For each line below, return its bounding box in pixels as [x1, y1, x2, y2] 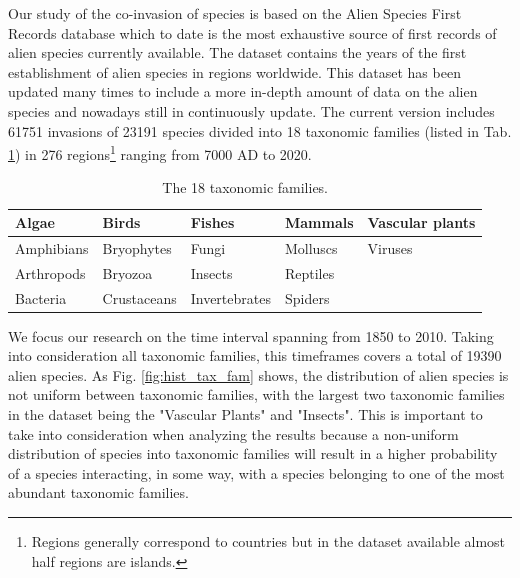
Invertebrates [190, 287, 271, 308]
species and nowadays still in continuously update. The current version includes [8, 100, 495, 121]
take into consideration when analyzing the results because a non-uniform [8, 423, 459, 444]
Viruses [367, 237, 413, 258]
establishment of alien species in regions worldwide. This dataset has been [8, 61, 461, 82]
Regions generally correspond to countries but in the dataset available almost [31, 530, 506, 551]
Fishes [190, 212, 235, 232]
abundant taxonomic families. [8, 482, 189, 503]
